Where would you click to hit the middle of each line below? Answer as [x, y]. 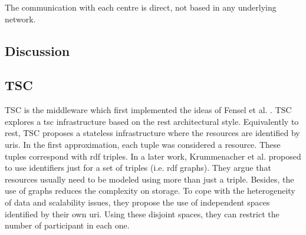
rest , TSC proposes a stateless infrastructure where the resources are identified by [152, 133]
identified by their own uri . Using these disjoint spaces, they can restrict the [142, 214]
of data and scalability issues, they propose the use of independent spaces [137, 202]
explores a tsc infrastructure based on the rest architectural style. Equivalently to [152, 121]
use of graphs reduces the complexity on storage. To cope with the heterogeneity [150, 191]
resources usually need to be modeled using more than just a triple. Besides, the [149, 179]
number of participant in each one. [67, 225]
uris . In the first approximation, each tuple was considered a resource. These [143, 144]
